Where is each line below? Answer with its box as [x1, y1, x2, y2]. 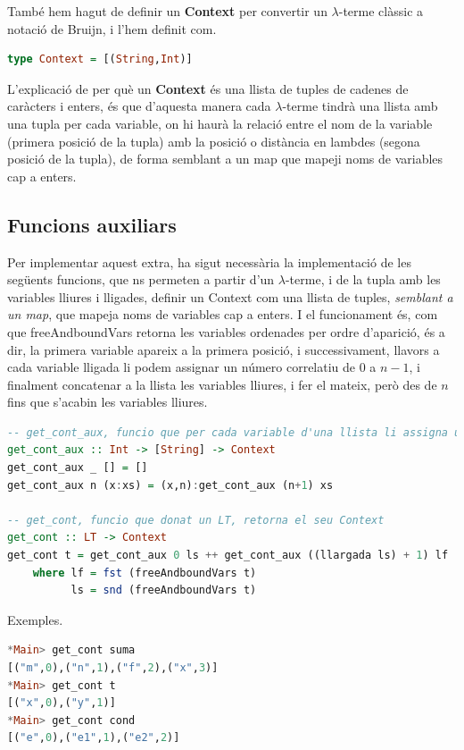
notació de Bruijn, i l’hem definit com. [7, 19, 217, 38]
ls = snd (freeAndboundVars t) [70, 584, 257, 597]
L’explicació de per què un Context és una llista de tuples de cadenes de [7, 79, 409, 97]
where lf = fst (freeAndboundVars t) [32, 566, 257, 579]
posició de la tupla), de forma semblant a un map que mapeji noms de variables [7, 149, 443, 168]
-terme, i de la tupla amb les [285, 270, 441, 289]
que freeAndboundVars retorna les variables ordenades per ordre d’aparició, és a [7, 322, 445, 341]
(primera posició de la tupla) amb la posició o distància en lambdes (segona [7, 131, 420, 150]
